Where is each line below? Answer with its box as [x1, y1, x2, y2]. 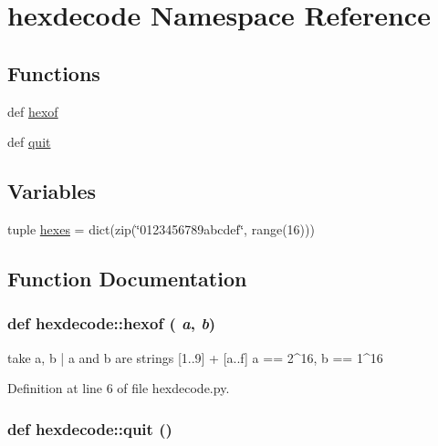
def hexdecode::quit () [7, 417, 172, 440]
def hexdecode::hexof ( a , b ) [7, 312, 216, 335]
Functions [7, 58, 100, 87]
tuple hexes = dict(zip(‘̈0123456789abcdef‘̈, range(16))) [7, 219, 315, 238]
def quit [7, 132, 51, 151]
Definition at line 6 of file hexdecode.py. [7, 379, 230, 398]
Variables [7, 177, 97, 205]
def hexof [7, 101, 58, 120]
